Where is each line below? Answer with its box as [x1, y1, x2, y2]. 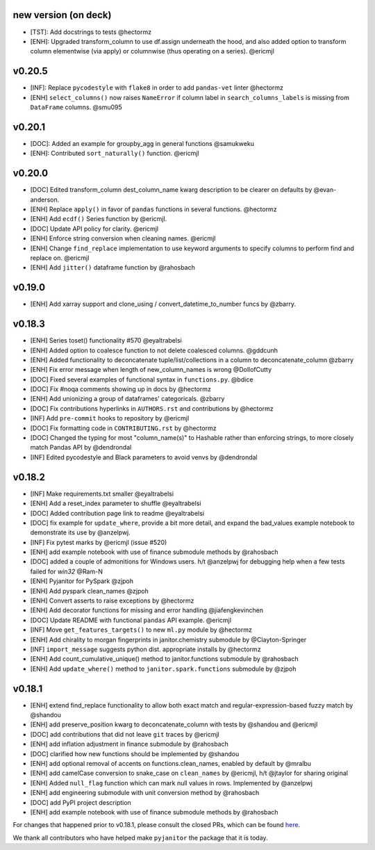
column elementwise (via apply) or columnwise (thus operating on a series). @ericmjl [30, 47, 274, 56]
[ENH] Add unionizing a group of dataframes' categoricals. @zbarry [30, 395, 225, 403]
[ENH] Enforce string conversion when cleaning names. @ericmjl [30, 234, 216, 243]
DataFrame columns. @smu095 [30, 103, 123, 111]
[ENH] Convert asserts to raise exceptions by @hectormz [30, 596, 194, 605]
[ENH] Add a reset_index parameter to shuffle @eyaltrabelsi [30, 499, 201, 507]
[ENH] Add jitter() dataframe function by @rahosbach [30, 263, 196, 272]
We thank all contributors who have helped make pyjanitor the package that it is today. [12, 833, 268, 842]
